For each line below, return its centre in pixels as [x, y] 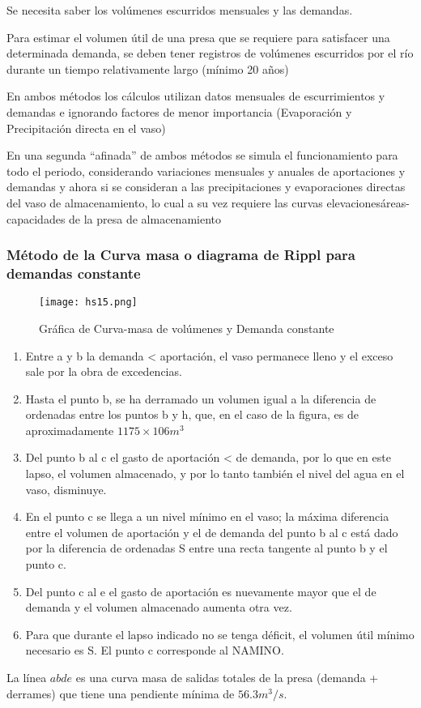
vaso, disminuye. [66, 489]
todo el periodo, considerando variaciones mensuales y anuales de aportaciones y [206, 171]
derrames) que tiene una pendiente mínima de [121, 693]
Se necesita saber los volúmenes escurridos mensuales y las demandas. [180, 10]
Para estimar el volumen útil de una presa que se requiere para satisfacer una [198, 37]
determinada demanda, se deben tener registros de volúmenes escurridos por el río [210, 53]
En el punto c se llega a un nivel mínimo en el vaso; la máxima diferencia [207, 516]
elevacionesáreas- [368, 202]
